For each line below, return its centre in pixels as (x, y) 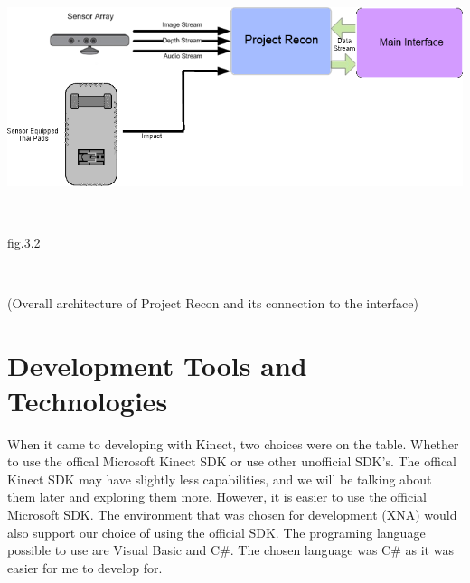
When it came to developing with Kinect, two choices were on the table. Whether (233, 443)
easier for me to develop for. (85, 567)
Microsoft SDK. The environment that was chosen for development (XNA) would (232, 515)
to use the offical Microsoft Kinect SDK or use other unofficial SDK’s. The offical (232, 461)
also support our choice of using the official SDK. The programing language (216, 532)
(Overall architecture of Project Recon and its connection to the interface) (213, 302)
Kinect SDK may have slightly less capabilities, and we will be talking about (220, 479)
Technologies (88, 400)
